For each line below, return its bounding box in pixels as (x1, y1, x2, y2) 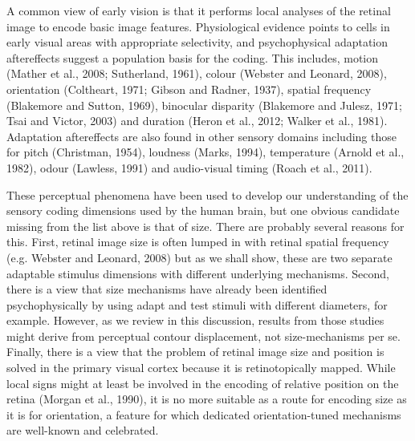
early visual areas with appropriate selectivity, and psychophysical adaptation (6, 34, 389, 51)
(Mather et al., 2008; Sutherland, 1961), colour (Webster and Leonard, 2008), (6, 65, 387, 82)
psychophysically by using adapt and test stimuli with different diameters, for (6, 296, 388, 313)
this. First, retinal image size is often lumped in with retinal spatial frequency (6, 233, 389, 250)
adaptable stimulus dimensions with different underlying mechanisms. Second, (6, 265, 389, 281)
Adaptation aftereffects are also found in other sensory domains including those (6, 127, 397, 144)
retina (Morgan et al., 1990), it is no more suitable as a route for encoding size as (6, 390, 407, 407)
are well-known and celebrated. (6, 422, 159, 439)
